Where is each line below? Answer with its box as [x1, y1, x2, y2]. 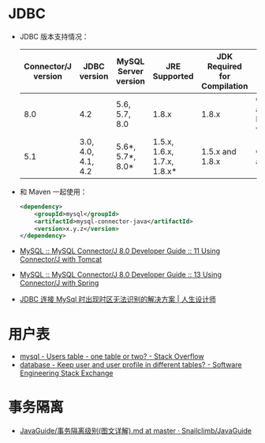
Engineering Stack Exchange [19, 368, 114, 378]
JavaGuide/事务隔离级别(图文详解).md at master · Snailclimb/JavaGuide [19, 426, 252, 436]
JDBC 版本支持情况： [19, 32, 89, 41]
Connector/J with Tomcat [19, 255, 103, 264]
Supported [152, 70, 194, 81]
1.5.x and [200, 146, 237, 157]
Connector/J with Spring [19, 278, 99, 288]
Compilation [200, 80, 248, 91]
